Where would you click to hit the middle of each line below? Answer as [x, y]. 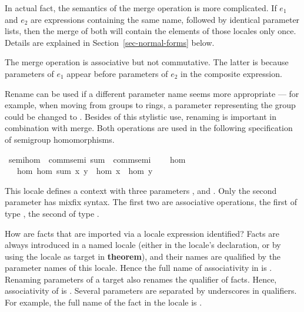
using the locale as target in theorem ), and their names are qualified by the [143, 256]
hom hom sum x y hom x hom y [85, 171]
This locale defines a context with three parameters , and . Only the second [141, 190]
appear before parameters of [117, 73]
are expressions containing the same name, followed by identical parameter [165, 19]
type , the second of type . [52, 213]
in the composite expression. [231, 73]
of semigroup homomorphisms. [60, 139]
